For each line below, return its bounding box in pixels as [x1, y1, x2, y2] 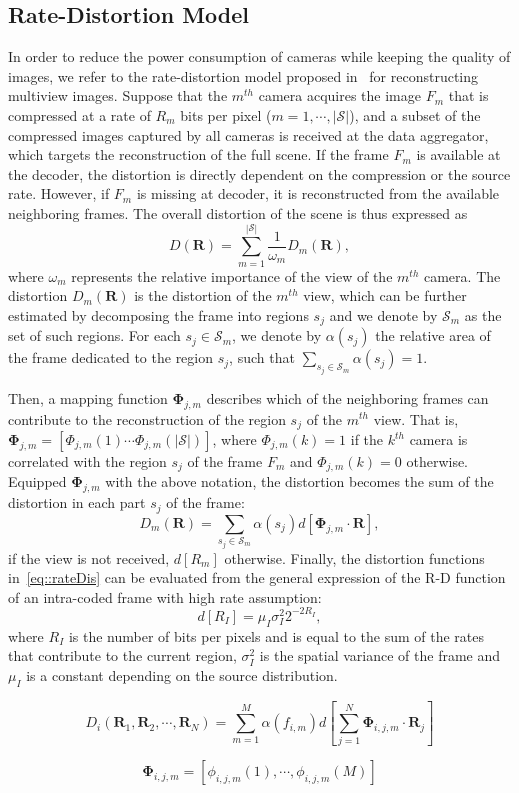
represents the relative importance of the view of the [71, 265, 393, 286]
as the [464, 304, 502, 325]
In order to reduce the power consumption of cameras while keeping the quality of [8, 46, 511, 67]
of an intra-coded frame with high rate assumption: [8, 586, 322, 607]
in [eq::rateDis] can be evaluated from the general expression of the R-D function [8, 567, 506, 588]
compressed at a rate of [8, 104, 151, 125]
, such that [229, 347, 295, 368]
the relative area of [375, 325, 491, 346]
